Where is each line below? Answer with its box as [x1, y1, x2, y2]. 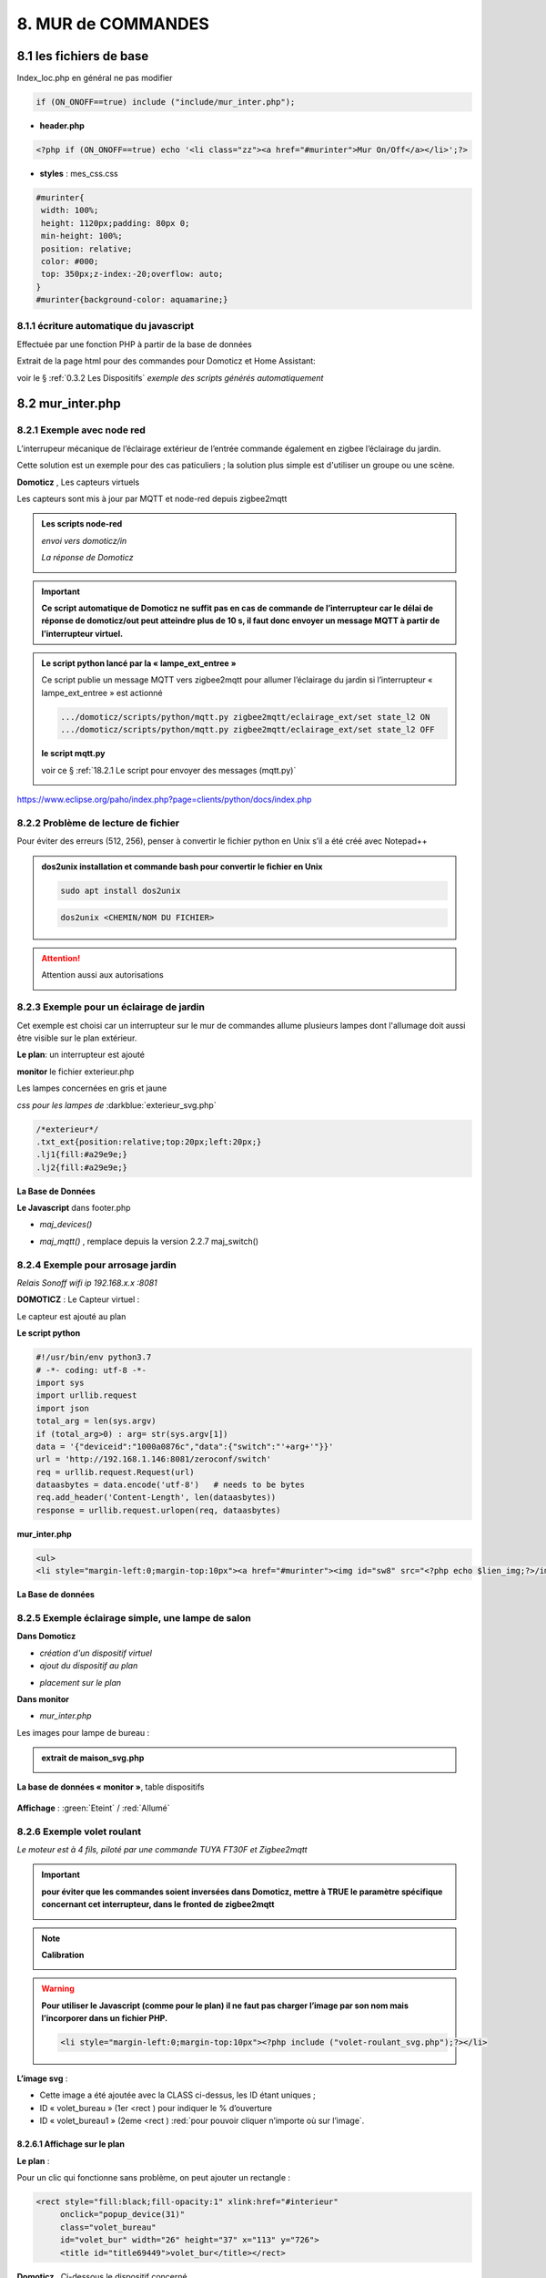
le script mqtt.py [41, 748, 106, 759]
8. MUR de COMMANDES [16, 14, 209, 34]
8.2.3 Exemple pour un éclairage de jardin [16, 1000, 205, 1013]
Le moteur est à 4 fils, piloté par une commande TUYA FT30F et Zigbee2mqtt [16, 1844, 308, 1854]
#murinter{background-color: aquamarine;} [35, 294, 228, 305]
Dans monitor [16, 1693, 70, 1704]
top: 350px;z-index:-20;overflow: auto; [41, 269, 224, 280]
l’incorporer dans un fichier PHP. [41, 2013, 168, 2024]
